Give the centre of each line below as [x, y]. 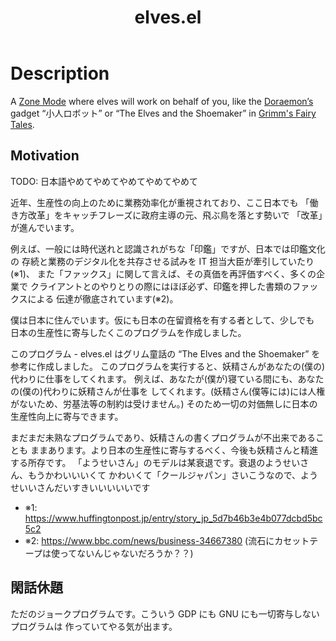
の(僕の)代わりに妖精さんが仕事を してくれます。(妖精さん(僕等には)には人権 [168, 391]
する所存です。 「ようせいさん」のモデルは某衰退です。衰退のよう [146, 462]
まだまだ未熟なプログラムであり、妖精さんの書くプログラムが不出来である [163, 437]
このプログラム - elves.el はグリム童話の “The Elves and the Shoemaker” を [165, 353]
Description [60, 73]
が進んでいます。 [45, 227]
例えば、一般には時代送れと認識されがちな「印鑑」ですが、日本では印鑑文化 [168, 248]
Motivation [45, 156]
